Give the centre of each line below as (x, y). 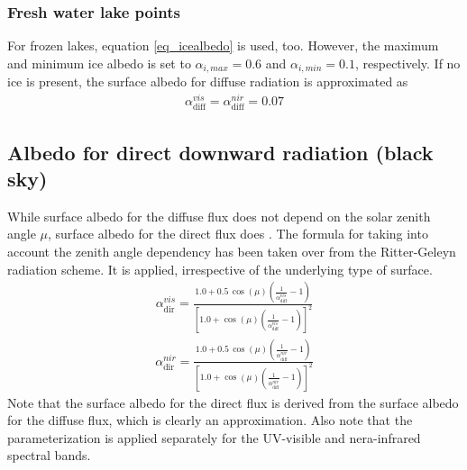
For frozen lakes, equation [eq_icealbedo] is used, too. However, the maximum (223, 45)
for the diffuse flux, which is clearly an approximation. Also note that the (210, 420)
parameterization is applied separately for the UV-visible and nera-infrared (214, 437)
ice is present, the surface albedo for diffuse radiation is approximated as (208, 81)
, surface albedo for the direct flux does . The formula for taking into (238, 234)
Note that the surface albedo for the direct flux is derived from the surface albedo (233, 402)
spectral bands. (49, 455)
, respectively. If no (407, 63)
